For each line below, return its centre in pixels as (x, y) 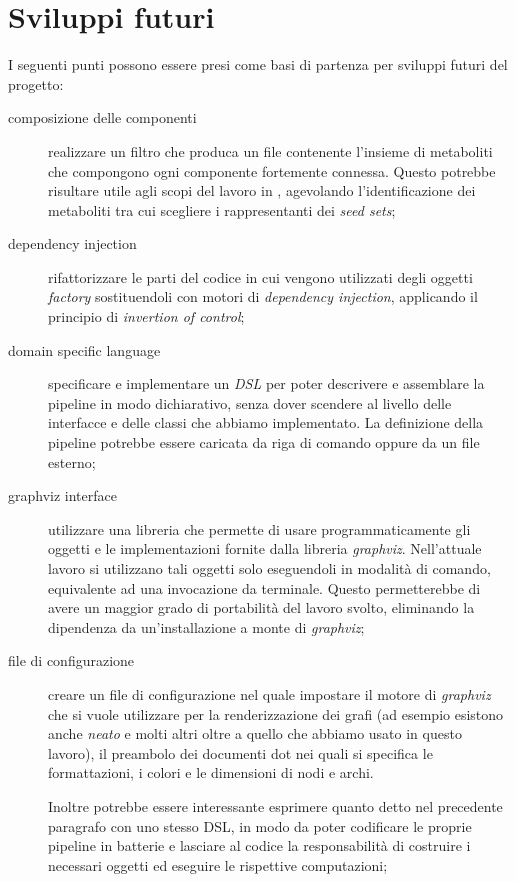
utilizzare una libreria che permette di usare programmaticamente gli (259, 528)
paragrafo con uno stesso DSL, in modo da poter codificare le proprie (260, 825)
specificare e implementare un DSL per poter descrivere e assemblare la (266, 383)
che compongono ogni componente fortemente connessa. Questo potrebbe (272, 170)
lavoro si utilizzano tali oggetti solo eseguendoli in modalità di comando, (269, 568)
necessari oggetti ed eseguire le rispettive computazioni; (218, 864)
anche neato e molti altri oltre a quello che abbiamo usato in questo (255, 733)
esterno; (72, 461)
